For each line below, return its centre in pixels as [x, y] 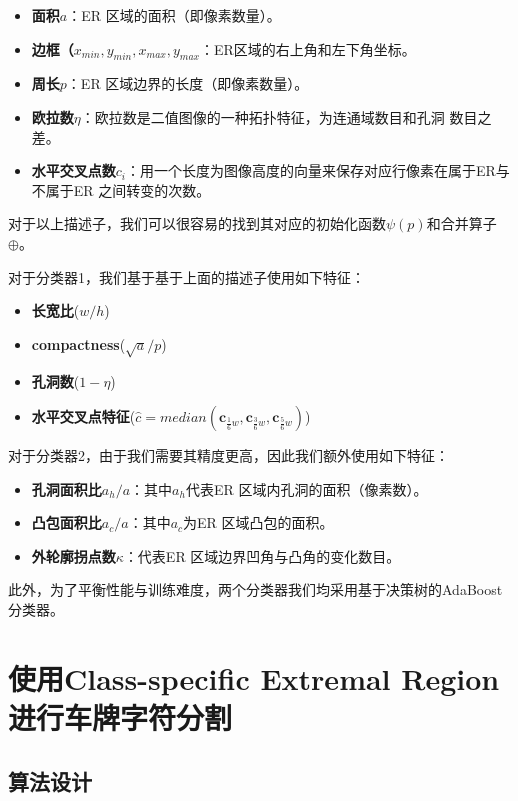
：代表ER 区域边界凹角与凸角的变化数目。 [262, 555]
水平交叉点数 [73, 170]
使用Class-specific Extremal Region [254, 677]
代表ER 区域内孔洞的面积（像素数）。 [306, 488]
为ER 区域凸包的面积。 [258, 522]
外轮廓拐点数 [73, 555]
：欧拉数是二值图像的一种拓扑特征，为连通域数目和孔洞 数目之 [286, 116]
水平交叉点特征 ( [83, 416]
